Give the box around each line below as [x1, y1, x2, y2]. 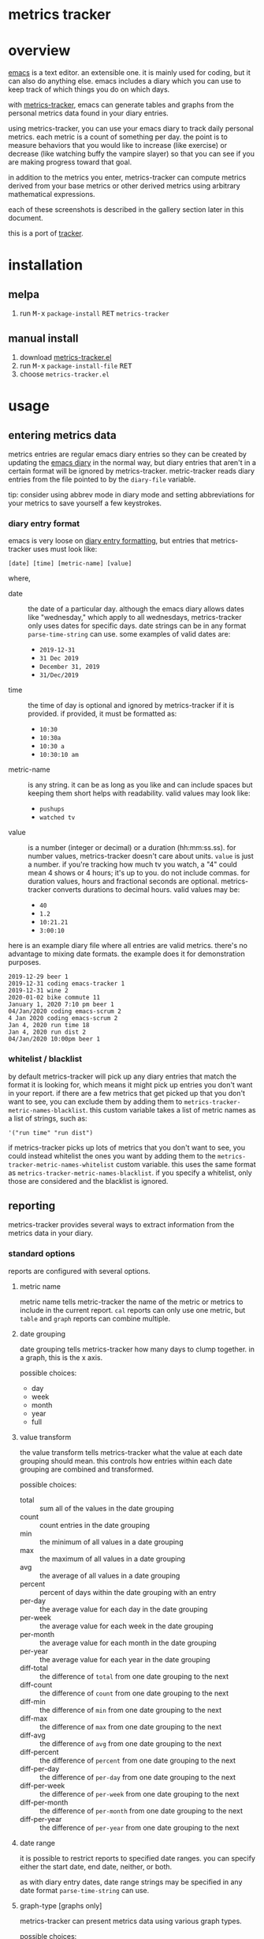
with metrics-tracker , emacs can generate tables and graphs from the [8, 100, 234, 110]
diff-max [19, 1714, 48, 1723]
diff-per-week [19, 1781, 65, 1790]
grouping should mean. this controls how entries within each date [19, 1456, 232, 1465]
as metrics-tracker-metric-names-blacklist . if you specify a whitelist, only [8, 1168, 252, 1177]
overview [8, 42, 71, 60]
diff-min [19, 1696, 46, 1706]
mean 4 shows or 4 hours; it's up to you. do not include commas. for [28, 868, 251, 878]
